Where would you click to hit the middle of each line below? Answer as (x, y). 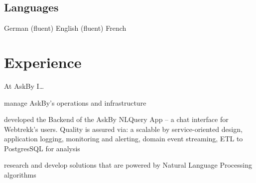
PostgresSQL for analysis (42, 148)
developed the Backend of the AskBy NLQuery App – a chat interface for (116, 119)
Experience (43, 62)
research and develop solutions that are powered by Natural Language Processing (128, 165)
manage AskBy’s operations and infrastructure (75, 102)
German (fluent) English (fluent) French (65, 28)
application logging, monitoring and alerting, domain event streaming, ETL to (124, 139)
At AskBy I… (24, 86)
